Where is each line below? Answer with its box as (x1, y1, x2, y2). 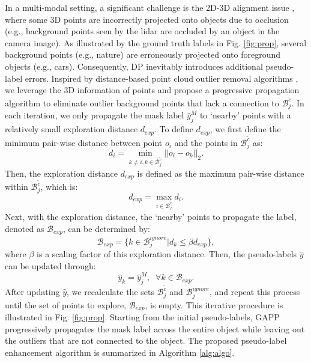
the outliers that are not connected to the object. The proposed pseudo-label (5, 334, 287, 347)
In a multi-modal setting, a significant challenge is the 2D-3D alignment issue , (5, 1, 295, 13)
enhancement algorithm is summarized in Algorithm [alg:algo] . (5, 346, 235, 359)
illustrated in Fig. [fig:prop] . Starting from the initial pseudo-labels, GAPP (5, 311, 280, 323)
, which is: (40, 180, 78, 193)
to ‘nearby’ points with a (199, 109, 291, 121)
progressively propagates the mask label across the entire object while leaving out (5, 322, 305, 335)
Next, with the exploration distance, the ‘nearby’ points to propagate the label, (5, 210, 297, 223)
